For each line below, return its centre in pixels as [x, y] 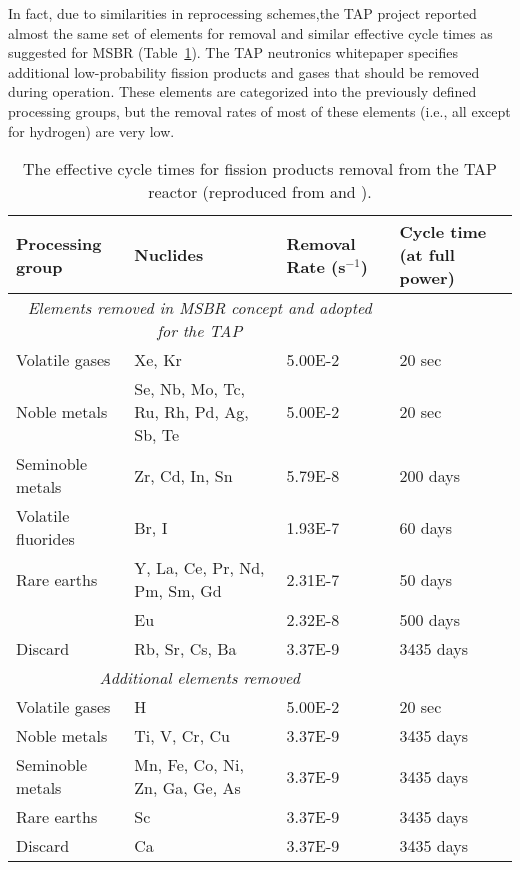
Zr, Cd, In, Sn [183, 475]
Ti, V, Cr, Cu [182, 736]
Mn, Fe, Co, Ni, [189, 765]
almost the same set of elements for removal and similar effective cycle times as [250, 32]
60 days [425, 527]
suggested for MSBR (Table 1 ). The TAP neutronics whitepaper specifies [233, 52]
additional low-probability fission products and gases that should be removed [244, 71]
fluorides [45, 539]
